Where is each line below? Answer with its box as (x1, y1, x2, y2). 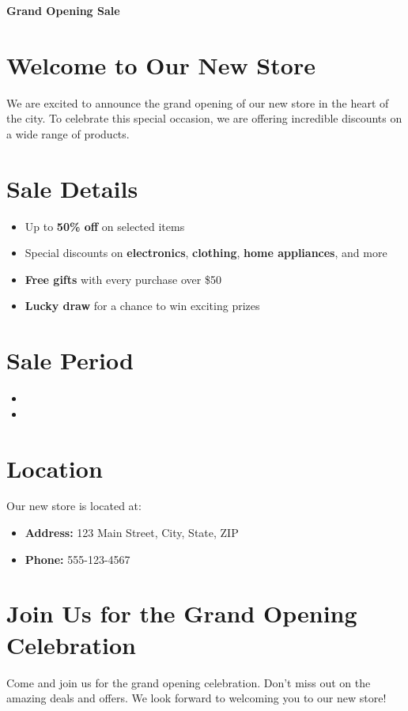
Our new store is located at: (6, 497, 142, 514)
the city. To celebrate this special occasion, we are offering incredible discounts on (6, 110, 402, 127)
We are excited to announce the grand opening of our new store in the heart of (6, 94, 389, 111)
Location (6, 452, 103, 484)
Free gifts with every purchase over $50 (25, 270, 221, 287)
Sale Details (6, 172, 138, 204)
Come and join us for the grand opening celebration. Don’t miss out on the (6, 674, 371, 690)
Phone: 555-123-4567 (25, 550, 130, 567)
